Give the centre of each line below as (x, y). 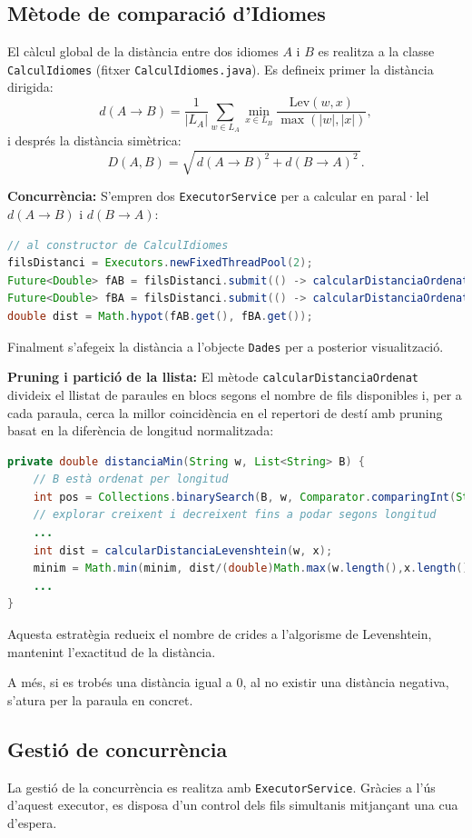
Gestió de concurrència (118, 748)
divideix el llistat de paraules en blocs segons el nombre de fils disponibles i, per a (235, 394)
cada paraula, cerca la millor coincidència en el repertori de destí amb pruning (225, 412)
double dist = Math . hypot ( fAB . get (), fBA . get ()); (160, 317)
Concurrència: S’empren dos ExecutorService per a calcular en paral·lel (218, 196)
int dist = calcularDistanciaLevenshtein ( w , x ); (183, 550)
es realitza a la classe (376, 51)
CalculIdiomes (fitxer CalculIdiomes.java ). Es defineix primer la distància (221, 69)
